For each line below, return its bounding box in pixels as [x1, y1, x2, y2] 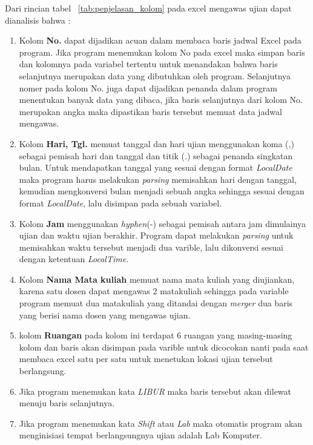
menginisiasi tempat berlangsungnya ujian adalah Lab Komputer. [19, 429, 262, 441]
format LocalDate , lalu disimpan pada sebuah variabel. [19, 196, 222, 209]
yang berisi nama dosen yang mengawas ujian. [19, 308, 191, 321]
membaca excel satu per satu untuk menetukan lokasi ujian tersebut [19, 352, 273, 365]
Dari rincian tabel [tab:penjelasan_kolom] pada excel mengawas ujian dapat [5, 2, 292, 14]
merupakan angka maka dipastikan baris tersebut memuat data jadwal [19, 105, 282, 117]
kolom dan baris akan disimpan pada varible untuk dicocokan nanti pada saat [19, 340, 309, 353]
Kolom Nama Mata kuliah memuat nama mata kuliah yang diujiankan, [19, 272, 295, 285]
